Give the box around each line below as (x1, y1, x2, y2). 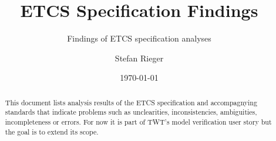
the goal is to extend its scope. (5, 126, 99, 136)
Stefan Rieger (115, 51, 164, 64)
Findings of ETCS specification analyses (67, 32, 211, 44)
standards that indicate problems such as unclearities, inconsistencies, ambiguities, (5, 107, 257, 117)
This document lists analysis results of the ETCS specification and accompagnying (5, 97, 257, 107)
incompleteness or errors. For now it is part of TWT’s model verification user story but (5, 117, 272, 127)
